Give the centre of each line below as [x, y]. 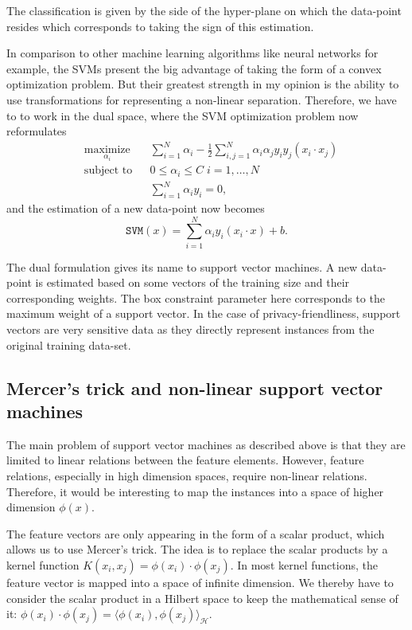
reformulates [37, 131]
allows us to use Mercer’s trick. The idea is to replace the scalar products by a [197, 549]
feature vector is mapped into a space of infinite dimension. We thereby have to [200, 582]
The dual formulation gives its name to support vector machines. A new [182, 266]
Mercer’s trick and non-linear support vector [195, 387]
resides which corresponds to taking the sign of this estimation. [160, 26]
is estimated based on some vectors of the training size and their [192, 282]
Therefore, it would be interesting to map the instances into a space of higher [195, 491]
